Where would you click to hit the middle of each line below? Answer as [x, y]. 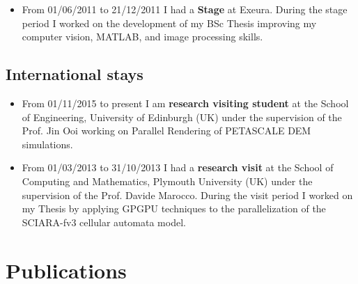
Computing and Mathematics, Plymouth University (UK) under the [167, 181]
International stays [75, 74]
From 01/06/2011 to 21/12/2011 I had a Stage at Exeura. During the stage [185, 9]
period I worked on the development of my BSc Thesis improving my [169, 23]
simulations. [47, 144]
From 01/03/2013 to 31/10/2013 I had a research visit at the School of [178, 167]
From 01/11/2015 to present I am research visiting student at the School [185, 103]
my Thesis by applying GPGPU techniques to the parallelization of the [174, 208]
